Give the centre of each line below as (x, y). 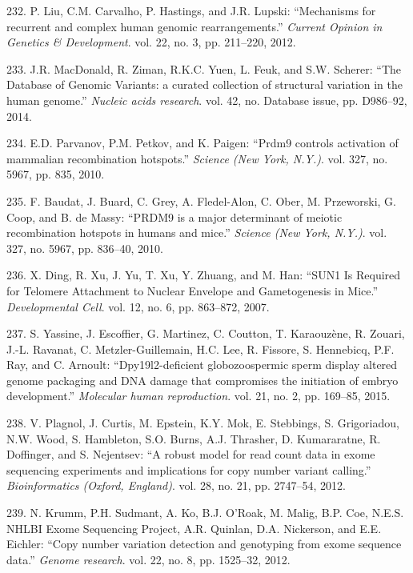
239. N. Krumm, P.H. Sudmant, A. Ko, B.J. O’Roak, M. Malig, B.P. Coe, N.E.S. (205, 513)
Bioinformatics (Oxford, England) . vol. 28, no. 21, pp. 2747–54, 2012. (176, 485)
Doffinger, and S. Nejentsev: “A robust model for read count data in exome (191, 454)
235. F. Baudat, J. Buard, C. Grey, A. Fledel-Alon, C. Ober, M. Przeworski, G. (202, 200)
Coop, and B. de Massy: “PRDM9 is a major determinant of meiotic (174, 216)
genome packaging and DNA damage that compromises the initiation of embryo (202, 380)
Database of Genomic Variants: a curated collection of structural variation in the (205, 84)
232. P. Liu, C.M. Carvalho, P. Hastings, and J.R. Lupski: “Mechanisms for (191, 10)
